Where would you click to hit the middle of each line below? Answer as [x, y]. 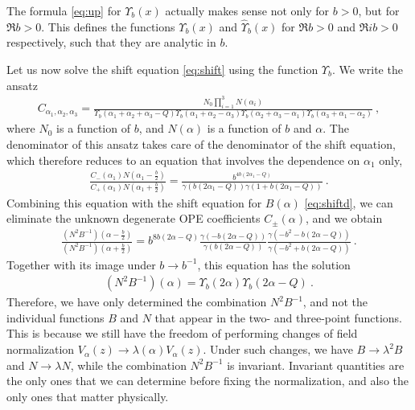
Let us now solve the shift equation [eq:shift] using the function [162, 69]
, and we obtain [344, 218]
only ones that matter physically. [88, 396]
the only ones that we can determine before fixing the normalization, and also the [207, 381]
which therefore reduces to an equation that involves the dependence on [183, 160]
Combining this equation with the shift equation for [134, 202]
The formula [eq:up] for [64, 10]
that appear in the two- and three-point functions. [279, 317]
